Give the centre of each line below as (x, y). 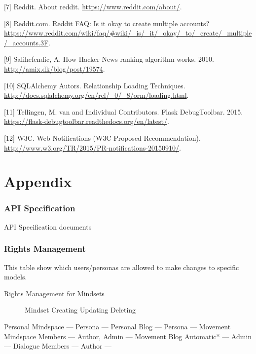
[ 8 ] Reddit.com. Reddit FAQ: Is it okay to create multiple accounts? (107, 23)
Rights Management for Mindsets (54, 293)
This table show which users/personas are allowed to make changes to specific (122, 267)
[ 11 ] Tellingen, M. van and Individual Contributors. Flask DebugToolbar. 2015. (124, 111)
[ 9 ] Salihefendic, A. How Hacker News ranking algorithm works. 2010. (109, 59)
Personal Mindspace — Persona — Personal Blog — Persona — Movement (117, 326)
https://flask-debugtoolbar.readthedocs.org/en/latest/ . (87, 121)
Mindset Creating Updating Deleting (80, 310)
